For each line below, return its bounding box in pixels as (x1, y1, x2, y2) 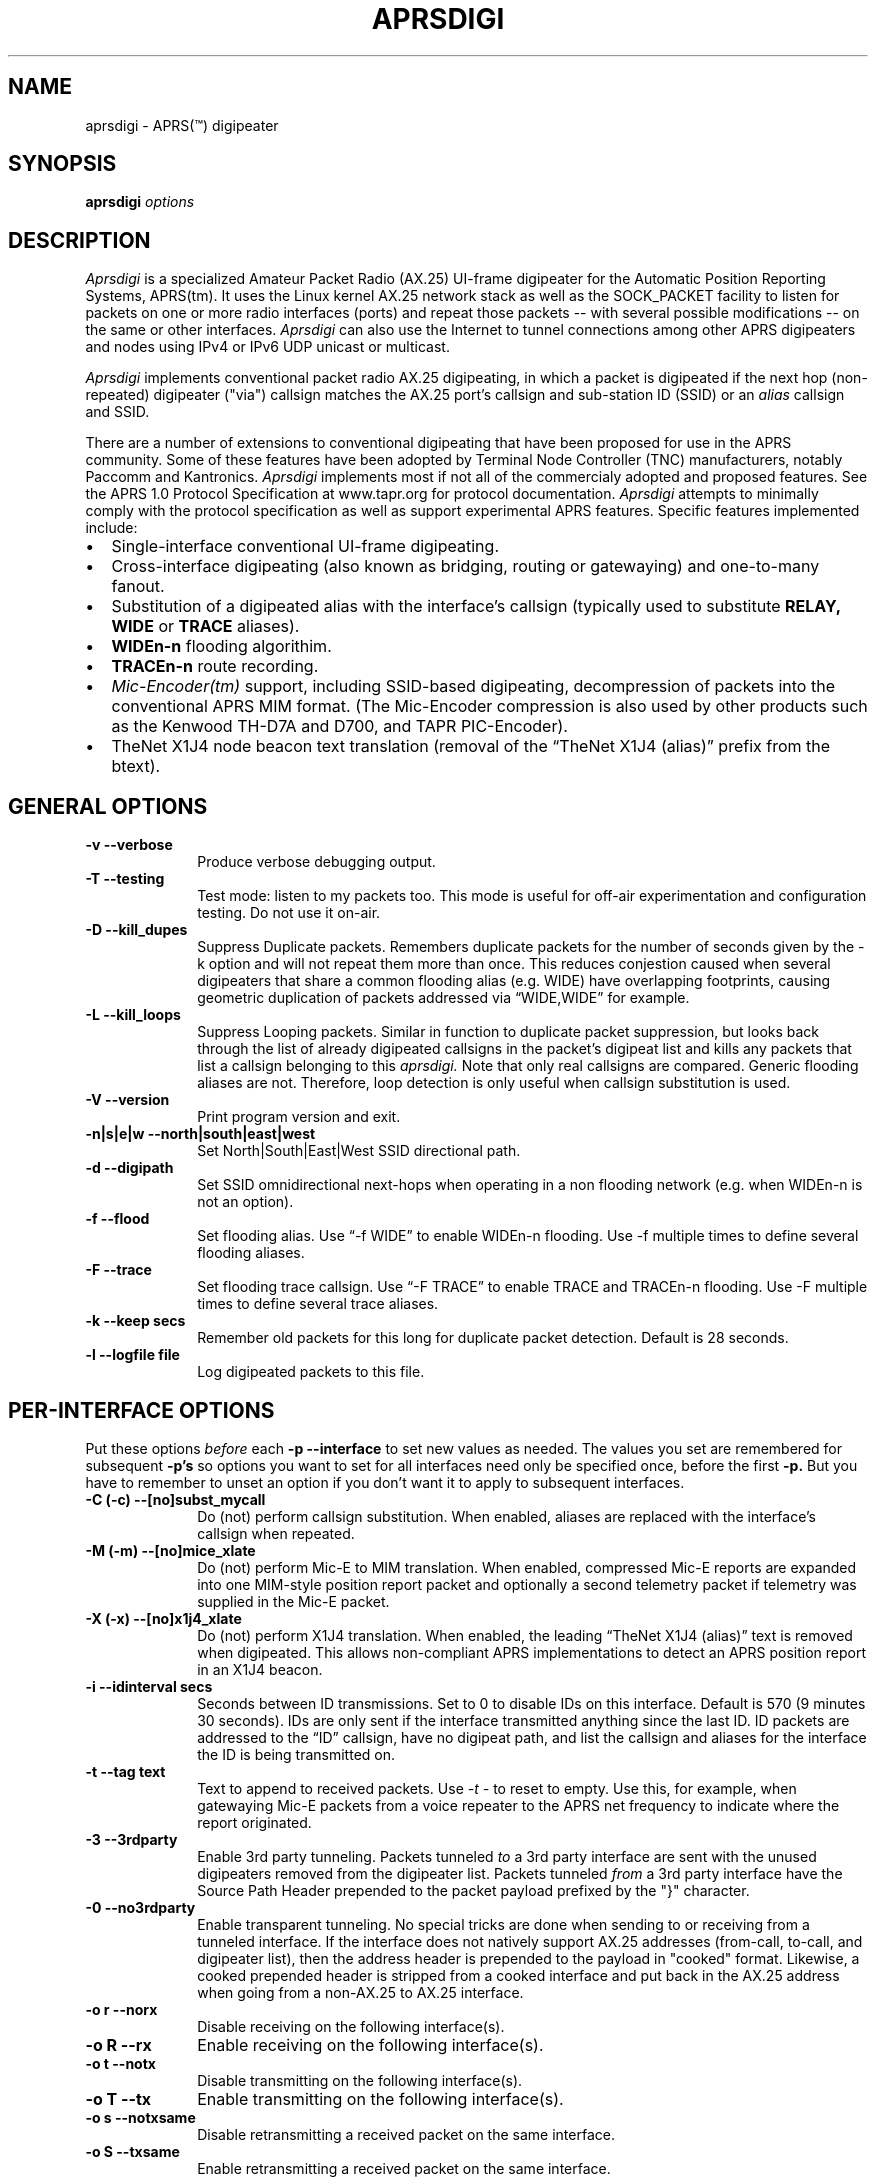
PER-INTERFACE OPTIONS (8, 1397, 275, 1423)
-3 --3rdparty (85, 1830, 178, 1848)
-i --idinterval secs (85, 1677, 213, 1695)
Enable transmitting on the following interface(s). (197, 2088, 564, 2109)
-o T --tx (85, 2088, 152, 2109)
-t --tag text (85, 1762, 166, 1780)
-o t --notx (85, 2054, 156, 2072)
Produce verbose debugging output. (197, 853, 436, 871)
